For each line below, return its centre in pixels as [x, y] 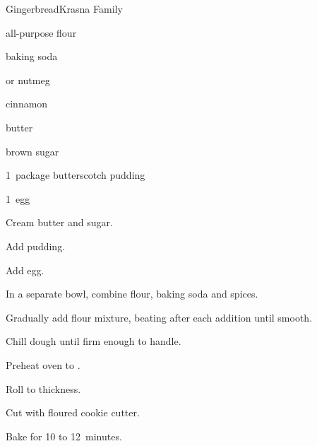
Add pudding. [36, 246]
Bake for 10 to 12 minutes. [64, 436]
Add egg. [25, 270]
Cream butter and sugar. [59, 222]
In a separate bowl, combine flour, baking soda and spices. [132, 294]
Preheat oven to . [43, 364]
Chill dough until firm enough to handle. [94, 341]
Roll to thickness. [43, 388]
